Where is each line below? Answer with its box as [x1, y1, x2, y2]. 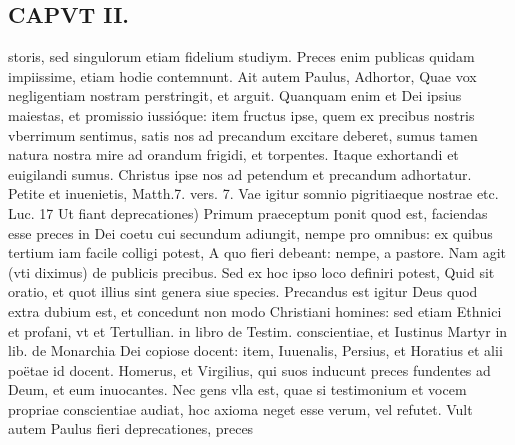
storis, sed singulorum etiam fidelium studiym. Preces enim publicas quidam [8, 46, 475, 67]
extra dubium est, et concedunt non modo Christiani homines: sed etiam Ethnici [8, 300, 502, 321]
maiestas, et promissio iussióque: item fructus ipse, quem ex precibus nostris [8, 104, 475, 125]
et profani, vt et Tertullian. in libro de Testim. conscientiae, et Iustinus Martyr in [8, 320, 508, 341]
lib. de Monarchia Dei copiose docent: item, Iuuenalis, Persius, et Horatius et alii [8, 340, 503, 361]
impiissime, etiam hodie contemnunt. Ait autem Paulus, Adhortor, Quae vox [8, 65, 477, 86]
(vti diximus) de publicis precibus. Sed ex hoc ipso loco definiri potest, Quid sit [8, 261, 495, 282]
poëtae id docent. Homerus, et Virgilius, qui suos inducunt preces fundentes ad [8, 359, 491, 380]
